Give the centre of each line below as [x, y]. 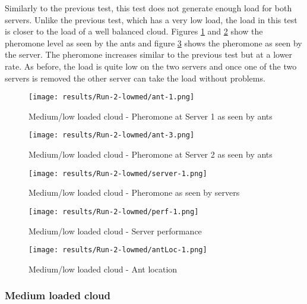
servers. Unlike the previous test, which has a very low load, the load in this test [151, 19]
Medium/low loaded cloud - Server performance [115, 231]
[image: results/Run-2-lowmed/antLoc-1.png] [118, 250]
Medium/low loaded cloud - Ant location [103, 269]
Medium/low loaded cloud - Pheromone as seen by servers [134, 192]
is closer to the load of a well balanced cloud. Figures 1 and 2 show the [134, 31]
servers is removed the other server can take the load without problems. [135, 78]
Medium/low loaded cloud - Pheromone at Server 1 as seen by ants [151, 116]
